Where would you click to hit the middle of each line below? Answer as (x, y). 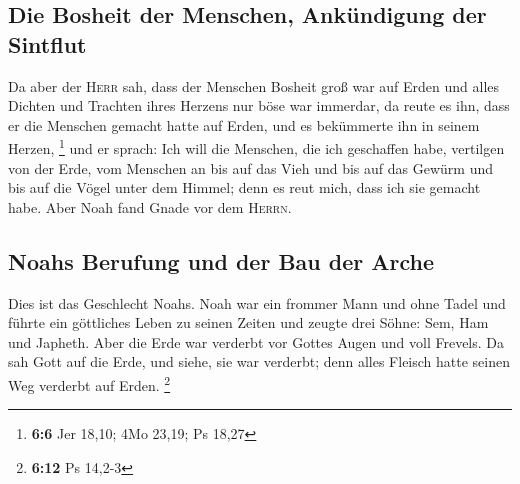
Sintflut (47, 43)
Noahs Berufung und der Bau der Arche (221, 260)
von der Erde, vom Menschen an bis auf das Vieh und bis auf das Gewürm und (250, 167)
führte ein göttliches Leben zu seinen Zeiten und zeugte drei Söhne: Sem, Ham (248, 322)
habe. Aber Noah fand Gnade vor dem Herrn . (150, 206)
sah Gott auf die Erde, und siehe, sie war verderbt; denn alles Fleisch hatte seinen (259, 361)
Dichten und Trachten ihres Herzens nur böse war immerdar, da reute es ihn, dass (259, 105)
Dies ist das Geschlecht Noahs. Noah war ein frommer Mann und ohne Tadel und (257, 302)
